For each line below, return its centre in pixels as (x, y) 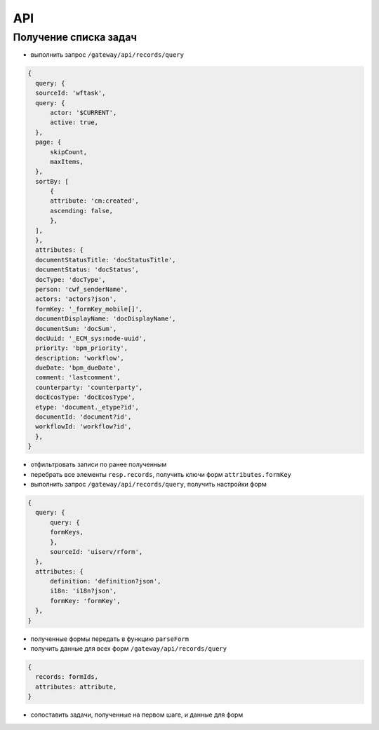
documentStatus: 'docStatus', (87, 270)
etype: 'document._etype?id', (87, 407)
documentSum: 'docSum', (76, 329)
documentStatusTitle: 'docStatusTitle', (106, 260)
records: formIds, (67, 677)
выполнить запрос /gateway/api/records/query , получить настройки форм (148, 484)
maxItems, (67, 162)
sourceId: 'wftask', (71, 93)
